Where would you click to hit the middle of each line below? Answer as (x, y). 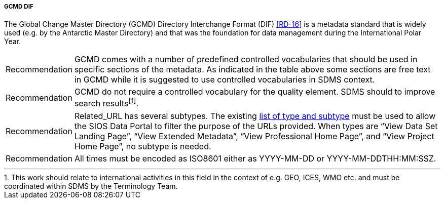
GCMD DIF (19, 7)
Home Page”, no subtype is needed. (143, 146)
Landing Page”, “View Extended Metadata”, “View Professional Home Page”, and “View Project (254, 136)
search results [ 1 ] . (106, 103)
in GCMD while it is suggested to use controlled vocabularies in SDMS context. (225, 80)
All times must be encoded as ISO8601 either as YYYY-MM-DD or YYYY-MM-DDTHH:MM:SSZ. (255, 158)
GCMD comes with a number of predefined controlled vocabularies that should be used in (246, 59)
